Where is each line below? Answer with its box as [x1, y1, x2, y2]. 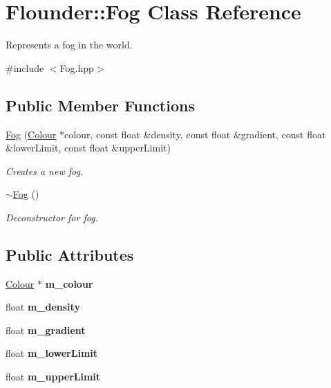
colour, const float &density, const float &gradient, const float [64, 127, 326, 141]
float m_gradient [6, 322, 86, 337]
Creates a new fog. [6, 163, 84, 178]
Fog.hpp [59, 60, 94, 75]
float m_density [6, 299, 80, 314]
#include [6, 60, 44, 75]
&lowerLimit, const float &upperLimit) [6, 140, 171, 155]
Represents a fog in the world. [6, 37, 133, 52]
